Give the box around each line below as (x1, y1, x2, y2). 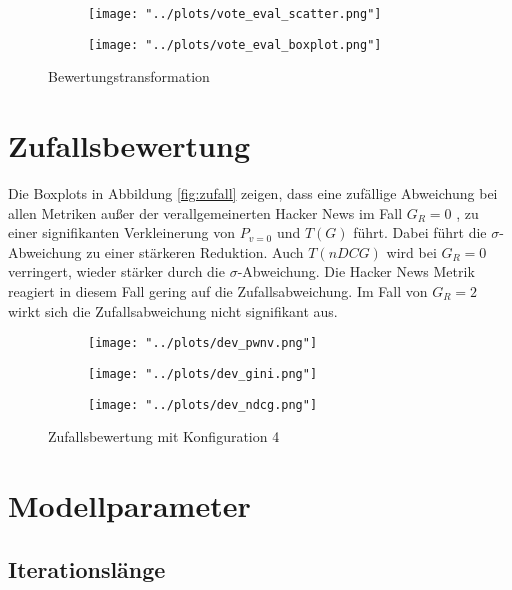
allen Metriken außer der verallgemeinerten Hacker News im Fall (8, 202, 403, 223)
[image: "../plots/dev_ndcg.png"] (88, 397, 318, 412)
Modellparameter (8, 484, 251, 525)
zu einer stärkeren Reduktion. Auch (86, 241, 304, 262)
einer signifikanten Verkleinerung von (8, 222, 235, 243)
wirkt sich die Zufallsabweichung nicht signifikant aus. (8, 300, 338, 321)
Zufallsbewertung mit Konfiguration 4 (48, 426, 280, 447)
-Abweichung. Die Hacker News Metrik (237, 261, 475, 282)
